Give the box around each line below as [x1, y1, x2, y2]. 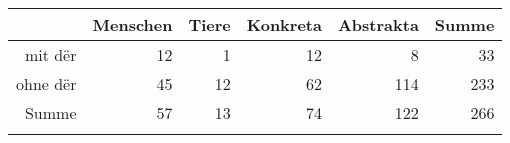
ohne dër [16, 72, 77, 95]
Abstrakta [337, 13, 419, 36]
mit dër [24, 43, 77, 66]
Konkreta [246, 13, 322, 36]
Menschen [92, 13, 173, 36]
